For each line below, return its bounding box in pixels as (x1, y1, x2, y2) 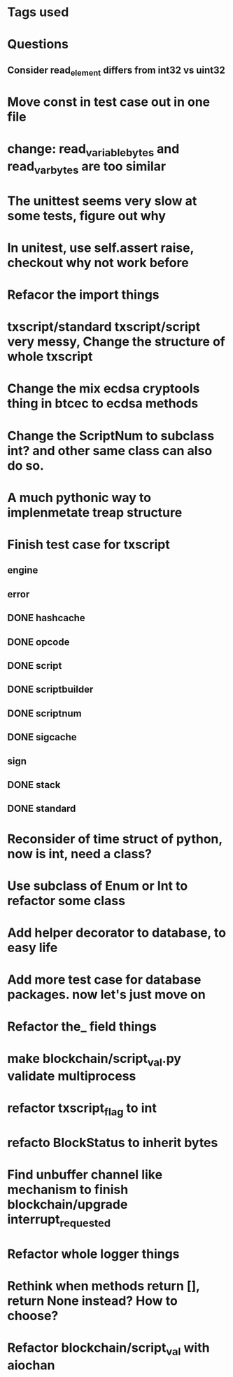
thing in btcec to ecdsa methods (7, 395, 199, 412)
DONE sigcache (7, 731, 77, 743)
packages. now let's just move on (7, 986, 206, 1003)
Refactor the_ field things (7, 1019, 157, 1035)
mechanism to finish (7, 1182, 129, 1198)
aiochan (7, 1357, 55, 1373)
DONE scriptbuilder (7, 684, 94, 696)
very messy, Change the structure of (7, 334, 225, 350)
